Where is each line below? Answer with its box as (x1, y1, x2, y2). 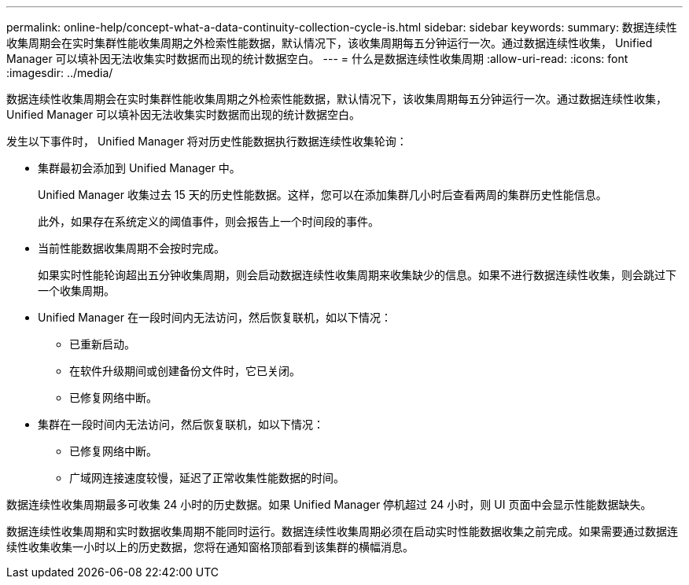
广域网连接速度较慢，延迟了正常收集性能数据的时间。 (69, 471, 344, 484)
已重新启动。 (69, 337, 135, 351)
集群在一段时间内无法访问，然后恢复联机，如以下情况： (38, 418, 324, 431)
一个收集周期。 (38, 284, 115, 297)
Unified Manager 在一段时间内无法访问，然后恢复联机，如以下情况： (38, 311, 392, 324)
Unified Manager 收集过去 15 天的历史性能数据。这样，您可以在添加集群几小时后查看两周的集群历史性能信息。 (38, 188, 607, 201)
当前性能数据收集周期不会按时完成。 (38, 241, 225, 255)
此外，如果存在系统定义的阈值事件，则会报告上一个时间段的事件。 (38, 215, 379, 228)
